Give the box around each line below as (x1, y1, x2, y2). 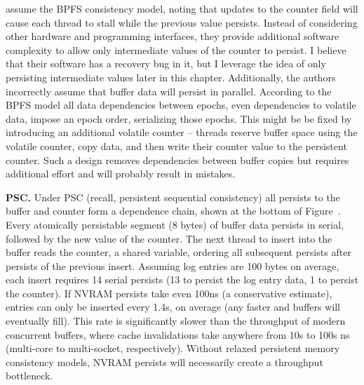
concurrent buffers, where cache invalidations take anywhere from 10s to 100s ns (6, 327, 350, 342)
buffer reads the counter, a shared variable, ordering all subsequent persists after (6, 245, 351, 259)
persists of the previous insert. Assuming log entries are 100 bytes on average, (6, 258, 339, 273)
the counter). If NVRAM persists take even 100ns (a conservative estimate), (6, 285, 332, 300)
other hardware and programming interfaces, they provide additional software (6, 29, 339, 43)
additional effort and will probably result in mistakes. (6, 166, 236, 181)
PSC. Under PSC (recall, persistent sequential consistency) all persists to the (6, 189, 340, 204)
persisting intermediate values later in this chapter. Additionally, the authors (6, 69, 336, 84)
